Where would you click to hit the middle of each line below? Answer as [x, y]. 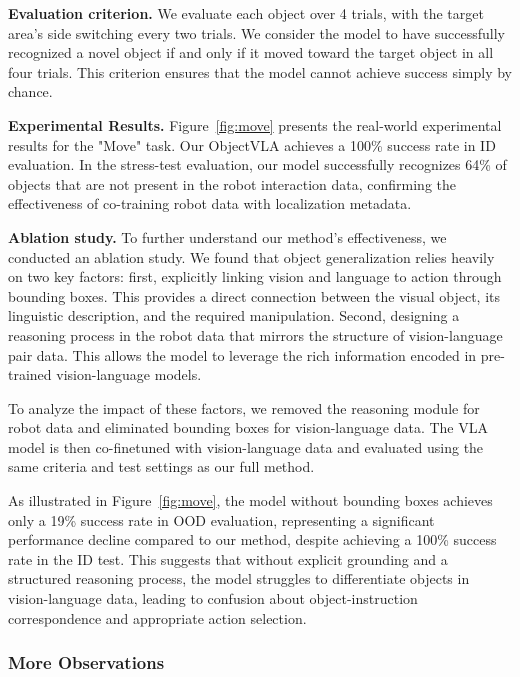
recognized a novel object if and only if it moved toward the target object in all [251, 52]
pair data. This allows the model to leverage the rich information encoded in [242, 354]
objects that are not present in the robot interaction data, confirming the [232, 183]
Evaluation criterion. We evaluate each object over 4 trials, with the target [246, 13]
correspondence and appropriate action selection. [157, 617]
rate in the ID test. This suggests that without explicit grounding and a [228, 558]
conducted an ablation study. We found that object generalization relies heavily [251, 256]
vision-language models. [129, 374]
